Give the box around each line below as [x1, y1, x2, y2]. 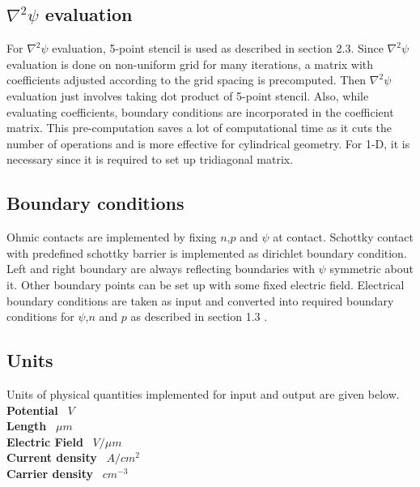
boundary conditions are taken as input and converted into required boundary [6, 292, 394, 309]
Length [6, 417, 47, 434]
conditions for [6, 308, 74, 325]
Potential [6, 401, 58, 418]
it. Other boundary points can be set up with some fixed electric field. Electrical [6, 276, 405, 293]
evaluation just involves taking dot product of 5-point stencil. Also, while [6, 87, 369, 104]
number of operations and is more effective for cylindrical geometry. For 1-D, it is [6, 135, 410, 152]
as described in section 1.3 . [130, 308, 268, 325]
